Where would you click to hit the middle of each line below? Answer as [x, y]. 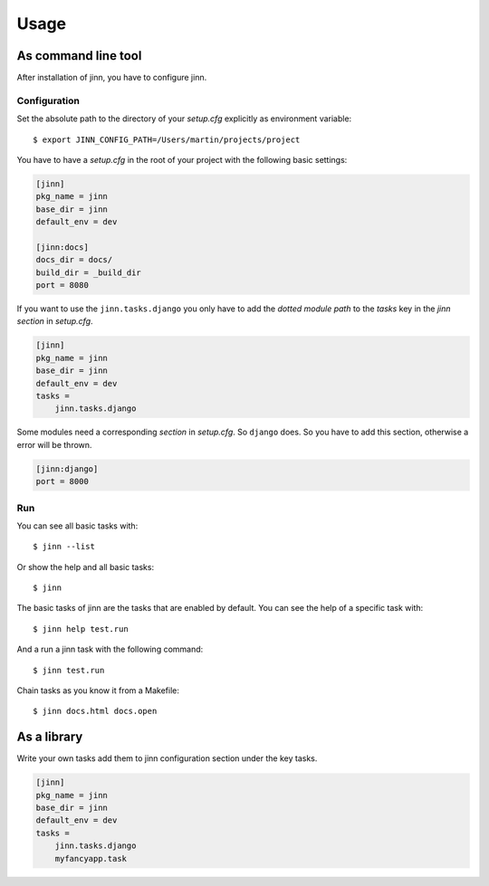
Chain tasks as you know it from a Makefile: [98, 691]
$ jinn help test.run [81, 629]
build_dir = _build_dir [89, 272]
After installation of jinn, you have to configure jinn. [112, 78]
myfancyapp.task [91, 858]
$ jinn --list [64, 547]
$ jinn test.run [69, 670]
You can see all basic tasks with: [77, 526]
